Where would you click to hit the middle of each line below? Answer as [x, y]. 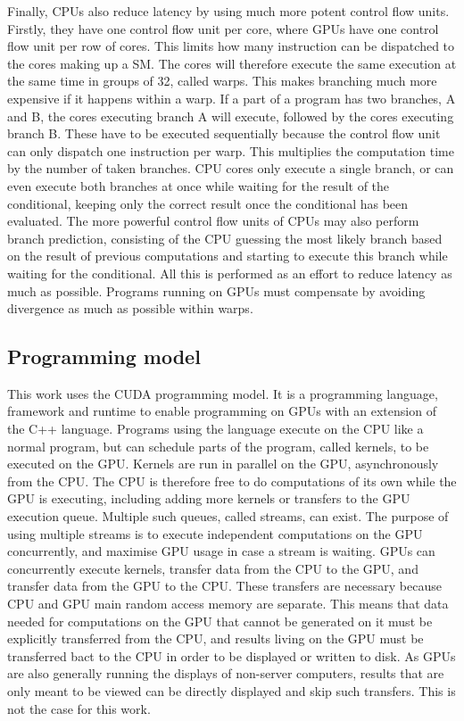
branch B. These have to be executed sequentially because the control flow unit [224, 133]
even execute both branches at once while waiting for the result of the [199, 185]
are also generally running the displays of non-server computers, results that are [226, 673]
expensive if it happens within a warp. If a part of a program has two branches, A [232, 98]
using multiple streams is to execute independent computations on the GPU [215, 533]
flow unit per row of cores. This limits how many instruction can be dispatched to [231, 46]
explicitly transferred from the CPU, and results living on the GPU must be [215, 638]
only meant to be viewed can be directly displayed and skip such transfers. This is [232, 690]
